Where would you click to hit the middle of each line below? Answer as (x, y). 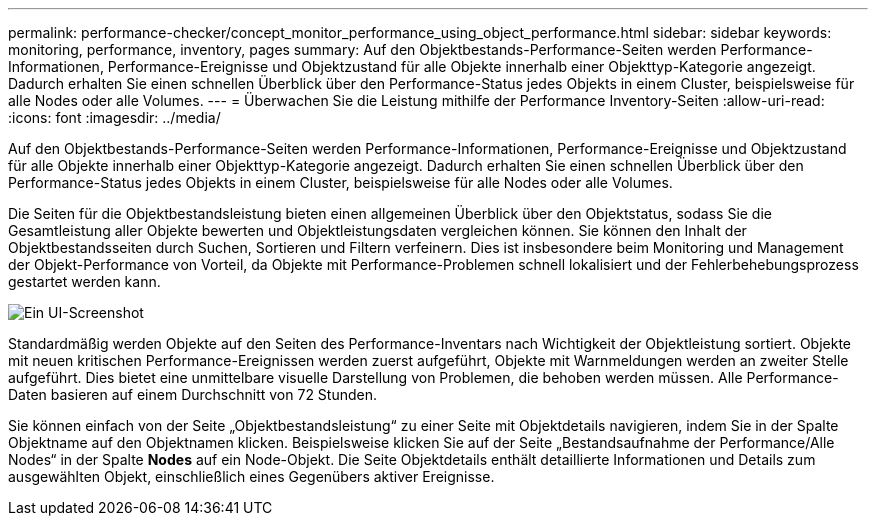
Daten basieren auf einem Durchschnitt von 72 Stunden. (193, 394)
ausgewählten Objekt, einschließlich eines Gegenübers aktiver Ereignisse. (251, 476)
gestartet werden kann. (84, 281)
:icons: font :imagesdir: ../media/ (114, 117)
